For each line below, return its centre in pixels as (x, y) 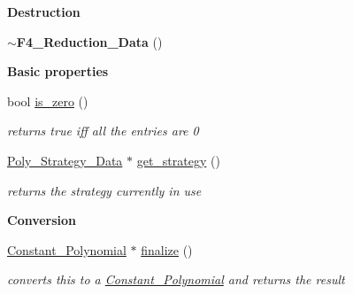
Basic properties (58, 71)
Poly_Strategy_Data (65, 160)
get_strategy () (178, 160)
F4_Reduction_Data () (89, 41)
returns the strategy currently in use (104, 190)
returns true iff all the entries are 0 (103, 131)
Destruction (44, 12)
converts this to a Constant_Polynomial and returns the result (176, 279)
